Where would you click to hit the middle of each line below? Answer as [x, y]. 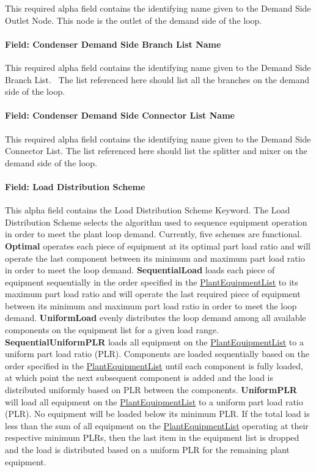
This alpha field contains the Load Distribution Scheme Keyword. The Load [148, 210]
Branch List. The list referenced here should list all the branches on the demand [157, 79]
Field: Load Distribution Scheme [75, 186]
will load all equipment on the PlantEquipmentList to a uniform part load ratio [154, 401]
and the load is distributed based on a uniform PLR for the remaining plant [147, 450]
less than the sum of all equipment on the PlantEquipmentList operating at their [157, 425]
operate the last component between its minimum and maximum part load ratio [155, 258]
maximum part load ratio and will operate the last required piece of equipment [153, 294]
